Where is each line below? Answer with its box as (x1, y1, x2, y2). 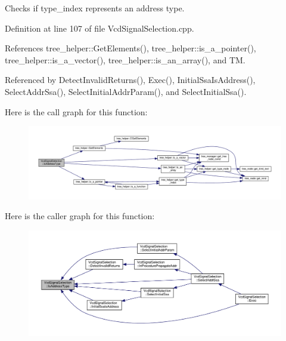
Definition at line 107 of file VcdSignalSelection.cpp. (5, 21, 194, 34)
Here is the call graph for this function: (5, 105, 148, 118)
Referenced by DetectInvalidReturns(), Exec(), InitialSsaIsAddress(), (5, 73, 256, 86)
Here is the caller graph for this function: (5, 210, 155, 222)
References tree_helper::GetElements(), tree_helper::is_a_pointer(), (5, 42, 256, 54)
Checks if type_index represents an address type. (5, 2, 185, 14)
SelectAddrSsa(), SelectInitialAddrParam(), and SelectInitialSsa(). (5, 85, 247, 97)
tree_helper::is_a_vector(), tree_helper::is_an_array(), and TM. (5, 53, 245, 66)
